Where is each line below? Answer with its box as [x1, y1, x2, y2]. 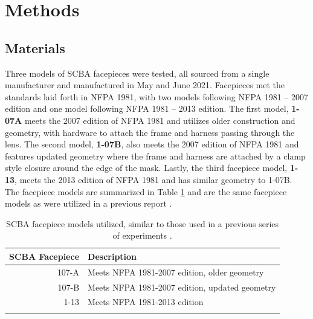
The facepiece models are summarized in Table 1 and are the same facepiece [5, 185, 287, 198]
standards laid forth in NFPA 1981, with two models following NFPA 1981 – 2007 [5, 90, 309, 103]
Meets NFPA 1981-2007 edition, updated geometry [88, 280, 276, 293]
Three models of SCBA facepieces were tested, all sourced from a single [5, 66, 269, 79]
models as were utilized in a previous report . [5, 197, 172, 210]
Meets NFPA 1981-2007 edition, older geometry [88, 265, 264, 278]
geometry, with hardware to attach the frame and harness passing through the [5, 126, 295, 138]
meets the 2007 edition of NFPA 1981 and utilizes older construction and [24, 114, 295, 126]
